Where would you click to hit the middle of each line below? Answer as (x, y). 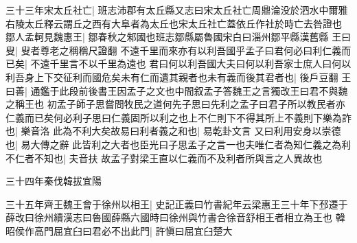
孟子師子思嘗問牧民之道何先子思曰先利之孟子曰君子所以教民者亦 (201, 104)
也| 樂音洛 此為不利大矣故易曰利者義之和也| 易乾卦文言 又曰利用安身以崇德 (173, 131)
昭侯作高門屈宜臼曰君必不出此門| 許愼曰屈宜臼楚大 (119, 230)
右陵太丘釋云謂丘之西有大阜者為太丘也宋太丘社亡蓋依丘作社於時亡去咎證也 (174, 23)
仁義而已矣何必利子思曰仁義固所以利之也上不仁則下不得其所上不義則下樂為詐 (178, 117)
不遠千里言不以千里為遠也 (88, 63)
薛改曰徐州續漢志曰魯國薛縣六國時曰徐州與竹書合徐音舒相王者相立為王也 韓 (175, 217)
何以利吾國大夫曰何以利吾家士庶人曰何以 (260, 63)
